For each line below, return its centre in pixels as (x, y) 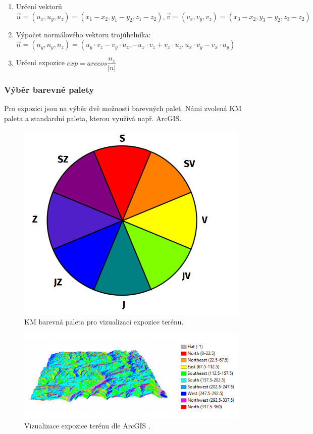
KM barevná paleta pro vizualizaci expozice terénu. (104, 322)
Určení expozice (40, 62)
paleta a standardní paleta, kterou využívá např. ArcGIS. (93, 118)
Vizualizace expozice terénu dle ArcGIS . (87, 426)
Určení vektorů (39, 6)
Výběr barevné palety (49, 90)
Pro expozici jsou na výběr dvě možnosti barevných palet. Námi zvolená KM (123, 108)
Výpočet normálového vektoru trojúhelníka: (83, 34)
